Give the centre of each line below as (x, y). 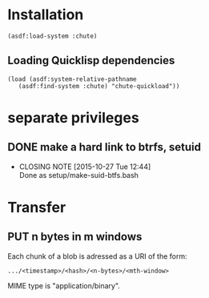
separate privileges (73, 117)
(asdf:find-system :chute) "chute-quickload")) (99, 86)
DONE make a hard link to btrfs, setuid (104, 147)
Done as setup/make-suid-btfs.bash (79, 175)
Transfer (37, 207)
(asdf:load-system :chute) (52, 36)
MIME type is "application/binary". (64, 285)
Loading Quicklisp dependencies (91, 60)
